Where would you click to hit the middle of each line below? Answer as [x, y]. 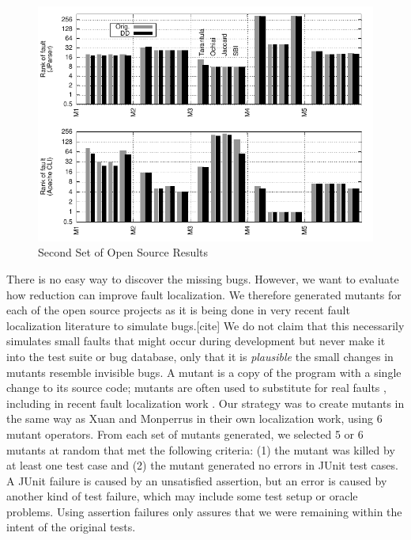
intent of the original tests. [71, 527]
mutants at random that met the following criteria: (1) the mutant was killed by [201, 449]
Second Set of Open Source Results [123, 252]
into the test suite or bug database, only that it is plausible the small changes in [200, 356]
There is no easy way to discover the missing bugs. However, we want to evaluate [203, 278]
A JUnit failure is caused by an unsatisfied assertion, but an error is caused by [197, 480]
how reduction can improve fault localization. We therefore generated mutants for [204, 294]
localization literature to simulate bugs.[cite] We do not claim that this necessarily [205, 325]
